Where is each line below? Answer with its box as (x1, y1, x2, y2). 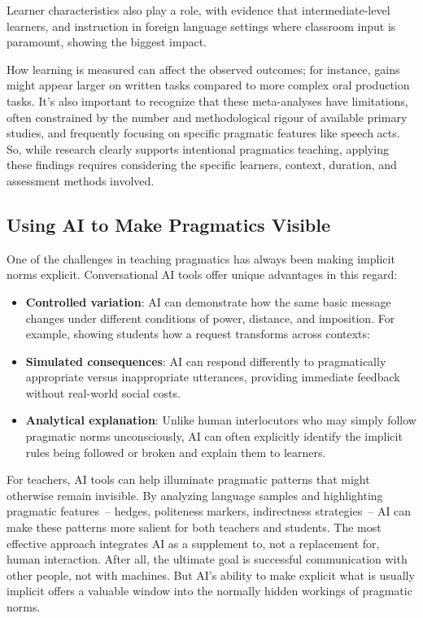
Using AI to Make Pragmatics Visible (7, 211, 331, 237)
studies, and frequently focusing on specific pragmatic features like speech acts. (7, 124, 400, 141)
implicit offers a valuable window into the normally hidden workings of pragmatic (7, 582, 412, 599)
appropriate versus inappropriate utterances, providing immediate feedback (25, 368, 400, 385)
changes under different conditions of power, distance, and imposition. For (25, 309, 395, 326)
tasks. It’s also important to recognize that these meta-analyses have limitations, (7, 92, 408, 109)
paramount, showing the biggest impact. (7, 33, 207, 50)
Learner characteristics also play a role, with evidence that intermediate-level (7, 2, 390, 18)
